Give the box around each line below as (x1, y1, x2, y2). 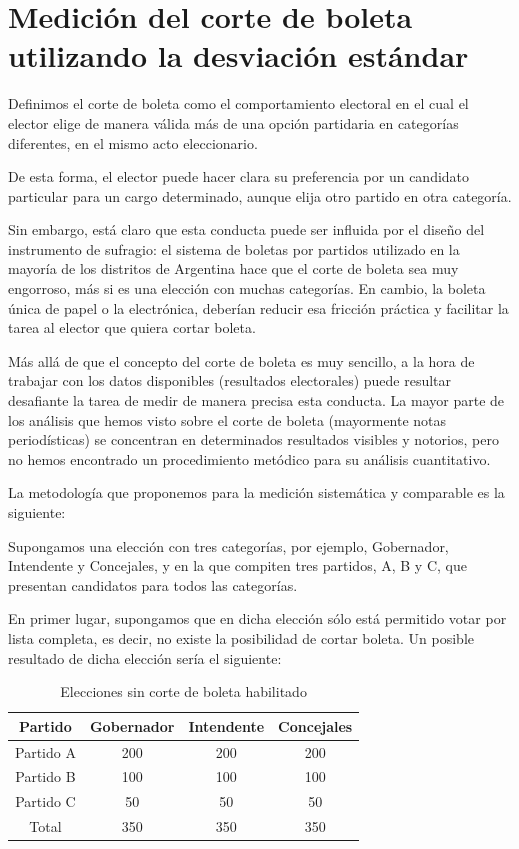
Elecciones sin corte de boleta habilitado (60, 681, 307, 702)
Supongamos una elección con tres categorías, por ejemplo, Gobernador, (8, 535, 449, 556)
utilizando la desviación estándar (8, 35, 469, 76)
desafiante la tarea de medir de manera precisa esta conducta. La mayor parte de (8, 390, 505, 411)
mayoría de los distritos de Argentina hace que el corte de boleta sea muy (8, 258, 459, 279)
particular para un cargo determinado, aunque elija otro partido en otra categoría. (8, 185, 512, 206)
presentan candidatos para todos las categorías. (8, 574, 298, 595)
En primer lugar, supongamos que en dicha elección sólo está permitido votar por (8, 608, 507, 629)
